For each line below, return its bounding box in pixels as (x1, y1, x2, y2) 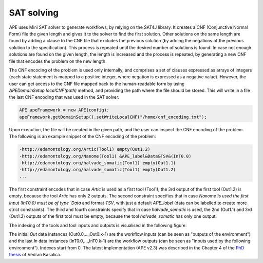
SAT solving (9, 7, 58, 18)
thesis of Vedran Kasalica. (9, 252, 62, 258)
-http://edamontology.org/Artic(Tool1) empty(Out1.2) (19, 146, 150, 152)
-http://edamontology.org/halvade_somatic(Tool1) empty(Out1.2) (19, 167, 176, 173)
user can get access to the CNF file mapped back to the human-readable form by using (9, 81, 185, 87)
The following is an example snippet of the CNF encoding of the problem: (9, 134, 156, 140)
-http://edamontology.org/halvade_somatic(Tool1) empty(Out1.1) (19, 160, 176, 165)
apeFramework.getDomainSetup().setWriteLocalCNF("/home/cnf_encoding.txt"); (19, 114, 207, 120)
